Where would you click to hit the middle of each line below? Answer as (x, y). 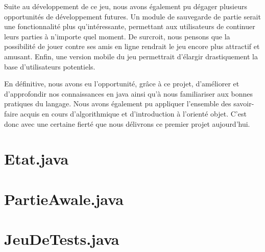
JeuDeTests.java (62, 239)
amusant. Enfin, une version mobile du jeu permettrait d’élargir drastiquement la (131, 56)
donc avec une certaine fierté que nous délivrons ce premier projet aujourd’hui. (127, 123)
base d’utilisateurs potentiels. (50, 66)
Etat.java (37, 159)
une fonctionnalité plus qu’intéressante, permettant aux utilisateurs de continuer (130, 26)
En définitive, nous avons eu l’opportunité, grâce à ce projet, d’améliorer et (122, 84)
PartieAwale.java (64, 199)
